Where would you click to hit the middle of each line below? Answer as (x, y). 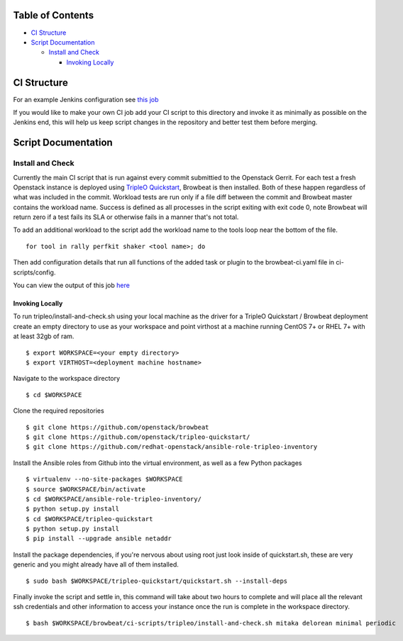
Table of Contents (54, 15)
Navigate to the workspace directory (67, 379)
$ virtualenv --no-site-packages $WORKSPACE (105, 479)
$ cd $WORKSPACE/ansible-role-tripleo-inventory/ (114, 499)
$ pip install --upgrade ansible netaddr (99, 539)
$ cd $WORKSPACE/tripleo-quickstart (89, 519)
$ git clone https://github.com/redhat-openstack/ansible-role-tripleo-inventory (172, 447)
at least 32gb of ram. (44, 336)
